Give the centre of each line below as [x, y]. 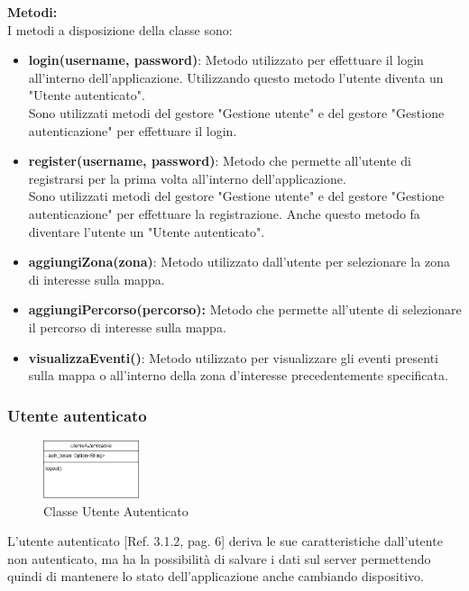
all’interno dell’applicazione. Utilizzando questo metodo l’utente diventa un [236, 77]
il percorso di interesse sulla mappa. [127, 327]
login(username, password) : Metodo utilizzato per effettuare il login [226, 60]
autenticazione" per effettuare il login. [133, 130]
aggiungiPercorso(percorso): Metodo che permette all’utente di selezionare [245, 309]
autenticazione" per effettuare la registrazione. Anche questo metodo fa [224, 213]
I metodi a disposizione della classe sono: [120, 29]
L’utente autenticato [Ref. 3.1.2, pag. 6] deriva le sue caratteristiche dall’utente [225, 541]
